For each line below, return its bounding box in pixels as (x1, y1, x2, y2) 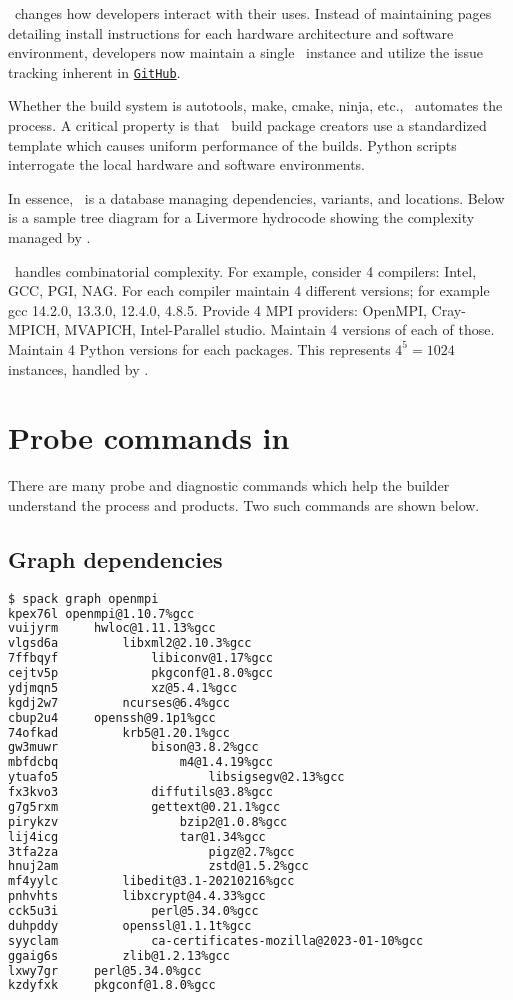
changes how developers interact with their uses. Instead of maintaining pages (14, 3, 492, 23)
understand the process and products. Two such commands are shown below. (8, 494, 480, 515)
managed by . (8, 227, 91, 247)
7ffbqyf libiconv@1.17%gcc (8, 651, 273, 666)
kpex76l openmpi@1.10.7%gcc (8, 606, 195, 621)
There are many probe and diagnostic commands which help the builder (8, 475, 450, 496)
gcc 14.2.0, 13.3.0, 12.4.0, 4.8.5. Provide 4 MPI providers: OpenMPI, (8, 299, 427, 320)
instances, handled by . (8, 358, 149, 379)
